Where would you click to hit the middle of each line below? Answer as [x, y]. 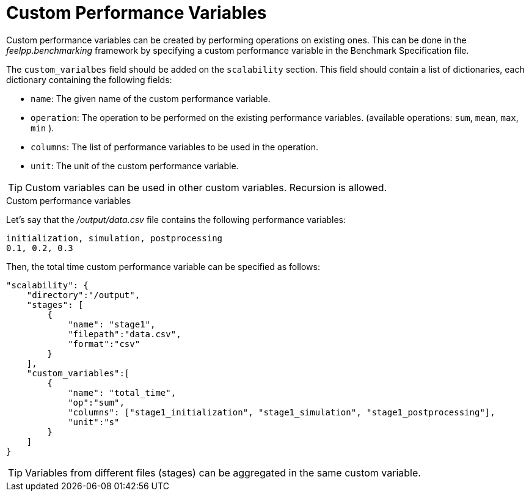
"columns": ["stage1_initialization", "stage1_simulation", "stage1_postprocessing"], [282, 412]
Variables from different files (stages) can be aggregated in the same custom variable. [223, 472]
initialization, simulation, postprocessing [115, 238]
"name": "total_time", [122, 392]
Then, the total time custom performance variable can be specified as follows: [163, 266]
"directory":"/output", [83, 295]
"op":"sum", [96, 402]
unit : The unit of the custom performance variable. [135, 166]
